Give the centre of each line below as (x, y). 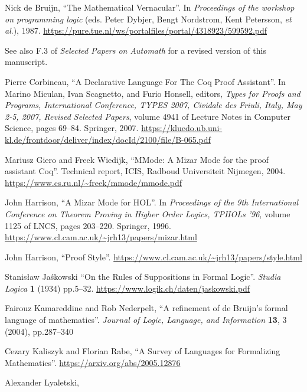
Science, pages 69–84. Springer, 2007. (72, 128)
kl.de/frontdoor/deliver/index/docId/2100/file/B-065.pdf (108, 139)
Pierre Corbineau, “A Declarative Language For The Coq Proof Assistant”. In (145, 81)
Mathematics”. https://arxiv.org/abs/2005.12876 (93, 362)
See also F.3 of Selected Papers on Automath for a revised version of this (135, 50)
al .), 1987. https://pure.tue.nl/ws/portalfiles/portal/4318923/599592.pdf (136, 30)
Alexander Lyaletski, (42, 382)
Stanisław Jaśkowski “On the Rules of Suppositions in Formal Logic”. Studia (143, 277)
